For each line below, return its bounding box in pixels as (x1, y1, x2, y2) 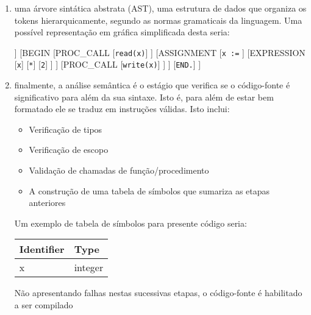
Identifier (19, 242, 65, 257)
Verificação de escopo (29, 143, 109, 156)
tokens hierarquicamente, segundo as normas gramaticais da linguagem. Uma (14, 13, 302, 26)
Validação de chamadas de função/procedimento (29, 164, 209, 177)
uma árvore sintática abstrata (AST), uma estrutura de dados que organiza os (14, 2, 307, 14)
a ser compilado (14, 299, 73, 311)
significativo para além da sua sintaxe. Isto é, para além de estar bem (14, 90, 274, 103)
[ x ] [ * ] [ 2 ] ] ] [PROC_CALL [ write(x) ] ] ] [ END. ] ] (14, 58, 201, 71)
